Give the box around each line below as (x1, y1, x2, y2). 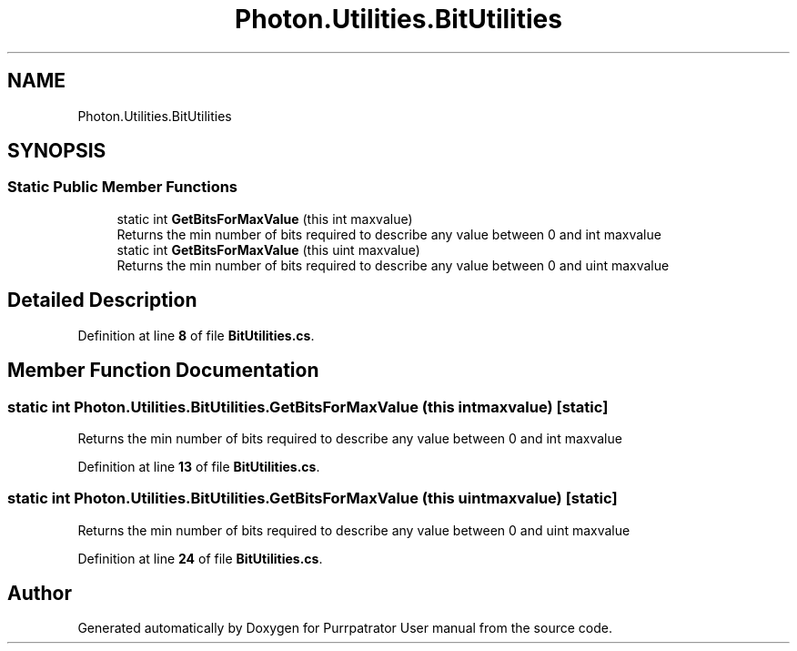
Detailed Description (7, 289, 197, 312)
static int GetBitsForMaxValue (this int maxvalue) (116, 210, 413, 227)
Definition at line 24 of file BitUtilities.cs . (77, 550, 323, 566)
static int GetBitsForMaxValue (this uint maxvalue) (116, 241, 420, 258)
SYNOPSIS (7, 139, 106, 163)
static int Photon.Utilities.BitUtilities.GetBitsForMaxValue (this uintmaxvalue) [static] (7, 489, 618, 508)
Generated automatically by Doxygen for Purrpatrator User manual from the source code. (77, 620, 612, 636)
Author (7, 582, 72, 605)
